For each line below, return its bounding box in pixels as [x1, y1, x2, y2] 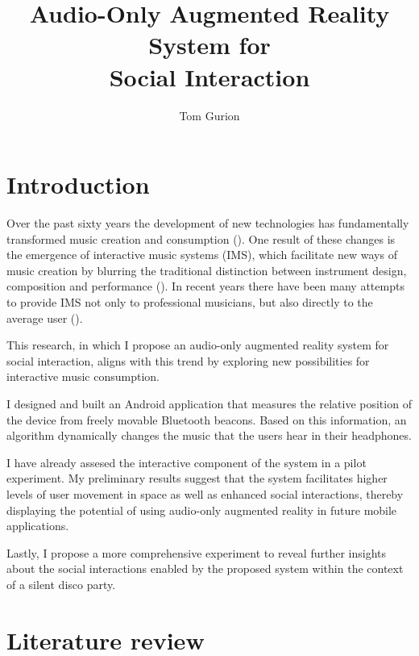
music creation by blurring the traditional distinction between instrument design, [6, 261, 407, 278]
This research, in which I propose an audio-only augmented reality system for [6, 336, 389, 353]
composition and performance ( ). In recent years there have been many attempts [6, 278, 404, 295]
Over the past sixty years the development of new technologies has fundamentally [6, 215, 409, 232]
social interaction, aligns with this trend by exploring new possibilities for [6, 352, 370, 369]
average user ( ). [6, 309, 83, 326]
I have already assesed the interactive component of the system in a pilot [6, 453, 367, 470]
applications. [6, 517, 69, 534]
